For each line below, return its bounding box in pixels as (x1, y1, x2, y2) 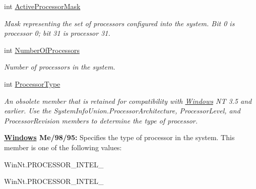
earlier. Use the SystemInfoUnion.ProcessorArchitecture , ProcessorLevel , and (4, 105, 240, 116)
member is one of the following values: (4, 142, 122, 152)
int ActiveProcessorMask (4, 1, 81, 11)
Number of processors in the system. (4, 61, 115, 72)
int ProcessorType (4, 78, 60, 89)
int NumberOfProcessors (4, 44, 80, 55)
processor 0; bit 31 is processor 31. (4, 28, 110, 38)
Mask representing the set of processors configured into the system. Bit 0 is (4, 18, 235, 28)
